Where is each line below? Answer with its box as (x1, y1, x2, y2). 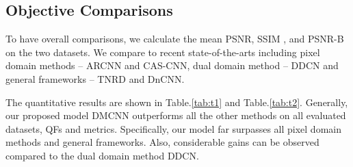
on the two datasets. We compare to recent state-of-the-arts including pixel (5, 44, 320, 59)
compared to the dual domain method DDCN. (5, 148, 199, 162)
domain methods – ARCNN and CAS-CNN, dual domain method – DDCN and (5, 58, 339, 73)
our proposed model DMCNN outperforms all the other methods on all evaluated (5, 108, 346, 123)
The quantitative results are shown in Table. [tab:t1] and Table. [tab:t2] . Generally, (5, 94, 348, 109)
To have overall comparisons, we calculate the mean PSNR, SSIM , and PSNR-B (5, 31, 344, 46)
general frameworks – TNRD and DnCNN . (5, 71, 185, 86)
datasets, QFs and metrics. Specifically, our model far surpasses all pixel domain (5, 121, 341, 136)
